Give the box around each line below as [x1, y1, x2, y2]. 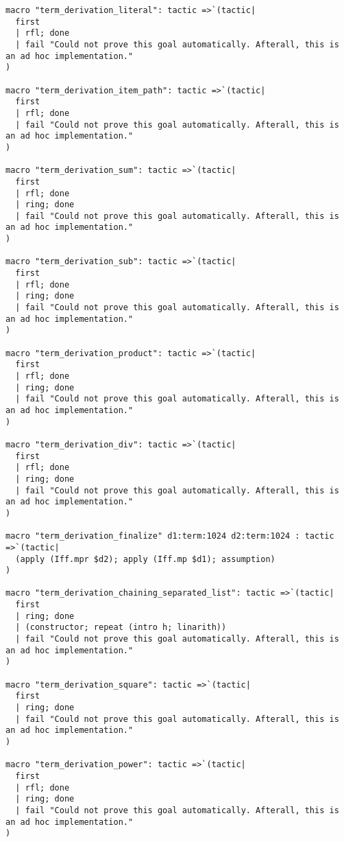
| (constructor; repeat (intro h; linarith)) [15, 622, 227, 633]
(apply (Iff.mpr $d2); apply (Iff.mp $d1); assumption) [15, 554, 275, 564]
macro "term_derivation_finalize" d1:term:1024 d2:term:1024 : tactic [5, 531, 334, 541]
